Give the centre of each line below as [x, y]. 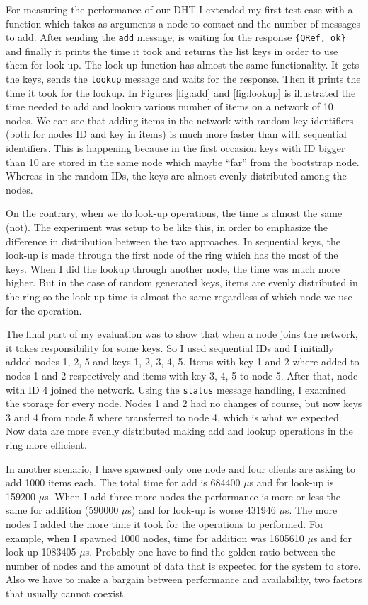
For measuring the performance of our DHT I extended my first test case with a [179, 9]
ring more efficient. [46, 445]
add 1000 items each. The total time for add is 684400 [123, 482]
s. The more [311, 510]
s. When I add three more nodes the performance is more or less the [192, 496]
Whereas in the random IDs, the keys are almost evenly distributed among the [176, 176]
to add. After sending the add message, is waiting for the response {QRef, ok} [176, 37]
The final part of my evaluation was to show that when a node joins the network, [182, 334]
